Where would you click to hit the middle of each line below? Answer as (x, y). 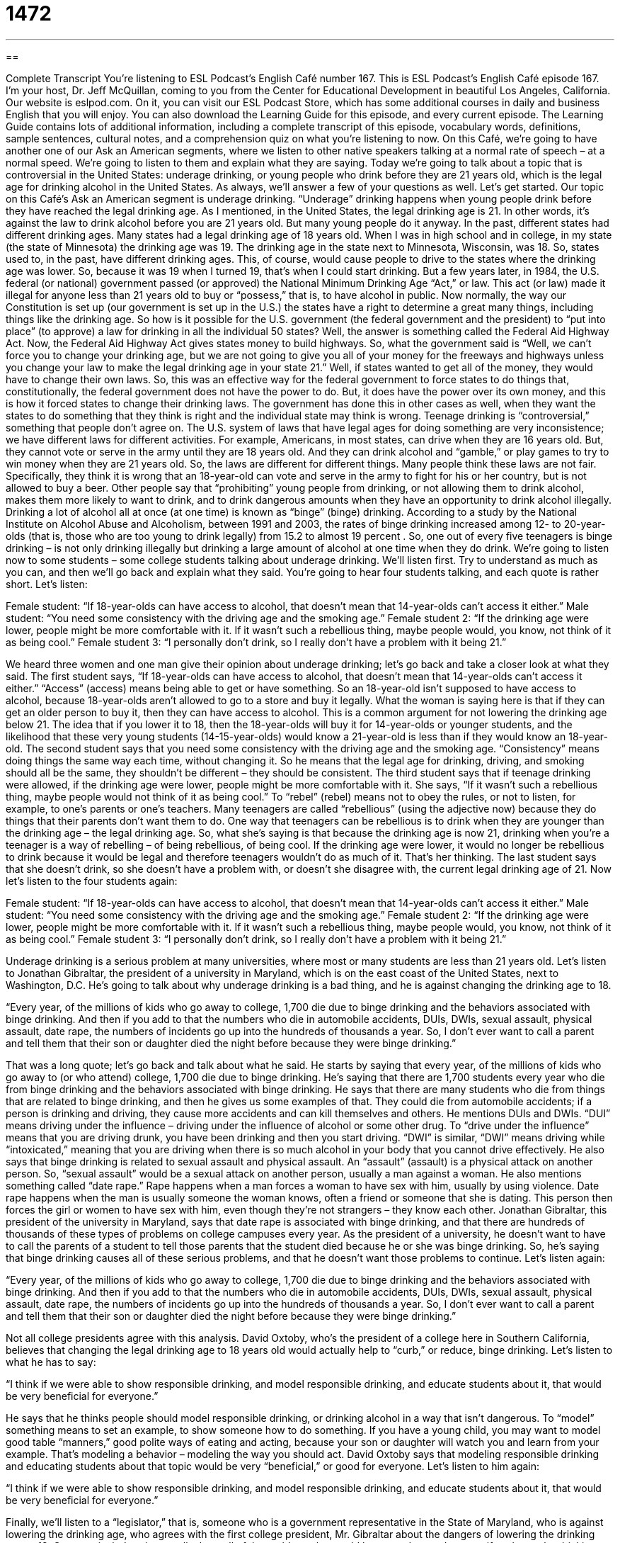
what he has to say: (51, 1362)
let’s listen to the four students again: (92, 881)
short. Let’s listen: (47, 584)
